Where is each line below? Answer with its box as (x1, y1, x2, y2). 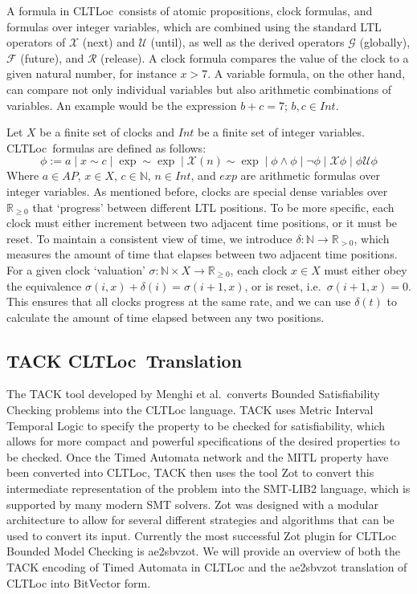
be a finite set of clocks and (39, 124, 175, 140)
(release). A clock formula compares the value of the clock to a (100, 49, 409, 66)
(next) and (82, 34, 135, 51)
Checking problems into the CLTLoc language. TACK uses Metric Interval (6, 401, 374, 418)
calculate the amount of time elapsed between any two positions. (6, 308, 325, 325)
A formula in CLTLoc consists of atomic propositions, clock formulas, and (6, 2, 373, 18)
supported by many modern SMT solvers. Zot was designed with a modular (6, 495, 378, 512)
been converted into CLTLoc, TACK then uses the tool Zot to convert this (6, 464, 374, 481)
